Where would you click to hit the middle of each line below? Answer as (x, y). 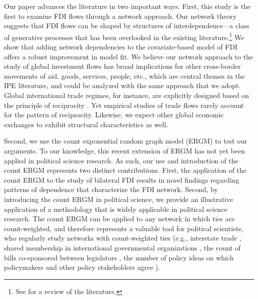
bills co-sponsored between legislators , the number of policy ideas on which (119, 257)
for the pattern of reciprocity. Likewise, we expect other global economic (114, 115)
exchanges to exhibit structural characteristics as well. (86, 124)
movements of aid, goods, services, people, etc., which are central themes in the (125, 75)
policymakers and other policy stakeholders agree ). (82, 267)
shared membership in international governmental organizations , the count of (122, 247)
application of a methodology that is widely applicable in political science (116, 209)
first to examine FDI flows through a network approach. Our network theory (120, 16)
